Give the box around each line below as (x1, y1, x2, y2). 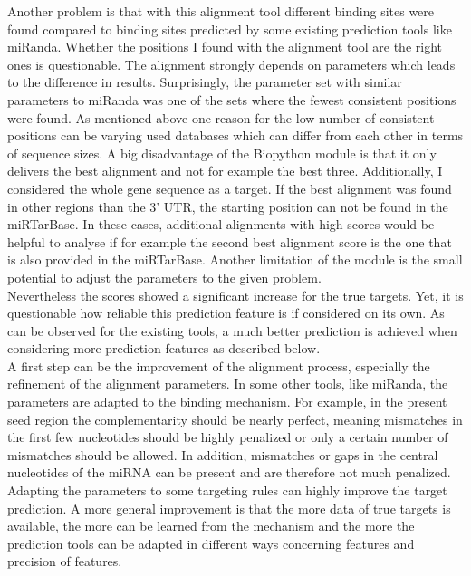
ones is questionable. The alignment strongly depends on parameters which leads (7, 54, 456, 73)
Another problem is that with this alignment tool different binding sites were (7, 2, 435, 20)
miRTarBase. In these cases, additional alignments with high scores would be (7, 215, 435, 234)
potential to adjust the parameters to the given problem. (7, 267, 322, 286)
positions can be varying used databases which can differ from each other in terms (7, 126, 464, 145)
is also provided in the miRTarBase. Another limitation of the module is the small (7, 250, 463, 269)
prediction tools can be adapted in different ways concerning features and (7, 533, 415, 552)
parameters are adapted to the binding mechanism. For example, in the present (7, 392, 447, 411)
